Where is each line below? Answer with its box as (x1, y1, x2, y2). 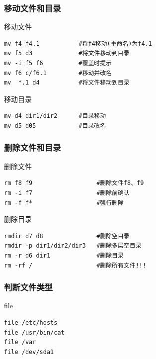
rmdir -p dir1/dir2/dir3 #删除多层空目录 (4, 242, 142, 250)
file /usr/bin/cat (4, 329, 65, 336)
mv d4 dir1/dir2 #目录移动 (4, 112, 106, 120)
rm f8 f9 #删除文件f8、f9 (4, 179, 144, 187)
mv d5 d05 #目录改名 (4, 122, 106, 129)
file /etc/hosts (4, 319, 58, 326)
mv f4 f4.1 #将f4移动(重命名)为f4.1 (4, 40, 152, 47)
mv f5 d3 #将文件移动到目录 (4, 50, 130, 57)
